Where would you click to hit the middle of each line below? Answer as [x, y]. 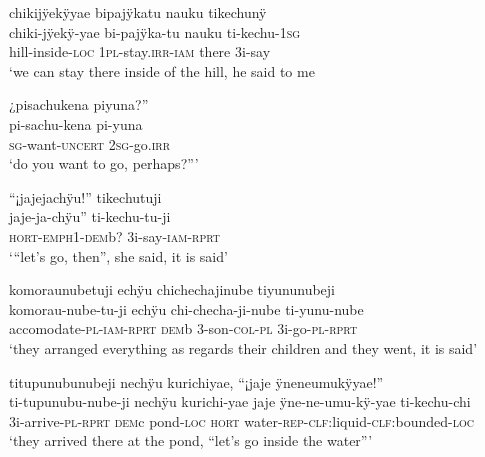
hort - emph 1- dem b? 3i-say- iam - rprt [114, 235]
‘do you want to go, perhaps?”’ [104, 163]
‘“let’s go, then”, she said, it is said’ [118, 255]
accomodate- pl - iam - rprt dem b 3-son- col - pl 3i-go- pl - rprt [183, 328]
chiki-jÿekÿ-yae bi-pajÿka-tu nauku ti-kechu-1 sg [155, 31]
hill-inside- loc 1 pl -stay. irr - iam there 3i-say [140, 51]
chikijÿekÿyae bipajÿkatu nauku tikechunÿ [138, 12]
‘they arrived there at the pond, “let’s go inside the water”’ [191, 440]
